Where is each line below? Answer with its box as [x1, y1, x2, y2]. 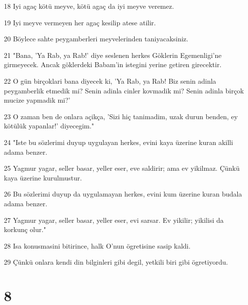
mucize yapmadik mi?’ [4, 95, 71, 105]
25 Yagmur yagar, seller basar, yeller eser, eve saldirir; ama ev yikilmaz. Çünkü [4, 163, 240, 173]
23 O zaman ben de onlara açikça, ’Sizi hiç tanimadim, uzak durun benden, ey [4, 111, 238, 121]
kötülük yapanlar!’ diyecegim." [4, 121, 94, 131]
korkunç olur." [4, 224, 46, 234]
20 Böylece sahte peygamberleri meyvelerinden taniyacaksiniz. [4, 34, 189, 44]
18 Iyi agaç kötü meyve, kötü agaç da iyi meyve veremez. [4, 1, 174, 11]
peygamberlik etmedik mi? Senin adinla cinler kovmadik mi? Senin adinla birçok [4, 85, 244, 95]
